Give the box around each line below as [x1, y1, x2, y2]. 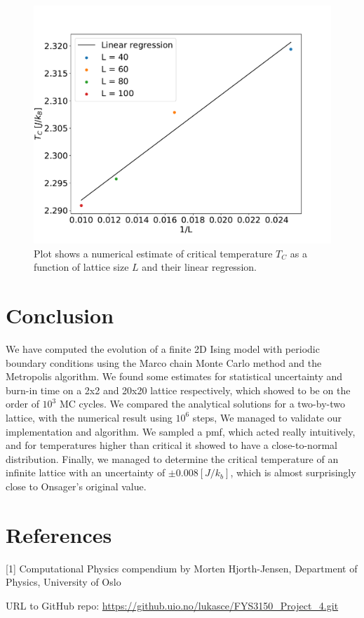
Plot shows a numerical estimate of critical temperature [34, 246, 273, 260]
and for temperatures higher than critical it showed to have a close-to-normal [6, 438, 337, 452]
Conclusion [6, 301, 114, 330]
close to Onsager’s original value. [6, 478, 147, 493]
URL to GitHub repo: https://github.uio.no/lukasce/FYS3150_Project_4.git [6, 598, 339, 612]
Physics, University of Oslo [6, 575, 121, 589]
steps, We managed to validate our [192, 410, 342, 424]
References [6, 520, 112, 549]
